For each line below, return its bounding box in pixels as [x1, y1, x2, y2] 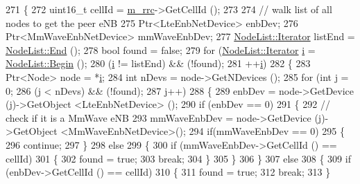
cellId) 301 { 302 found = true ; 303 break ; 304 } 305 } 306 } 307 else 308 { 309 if [6, 151, 351, 165]
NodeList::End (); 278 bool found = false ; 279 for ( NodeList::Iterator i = [6, 42, 316, 57]
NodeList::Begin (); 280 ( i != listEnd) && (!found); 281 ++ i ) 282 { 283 [6, 56, 311, 71]
